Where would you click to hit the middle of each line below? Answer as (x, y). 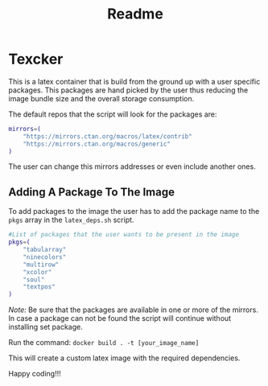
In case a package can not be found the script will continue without (120, 318)
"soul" (34, 279)
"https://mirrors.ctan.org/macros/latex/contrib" (108, 136)
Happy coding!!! (35, 374)
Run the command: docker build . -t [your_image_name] (104, 343)
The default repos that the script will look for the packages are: (113, 114)
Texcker (36, 59)
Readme (135, 14)
